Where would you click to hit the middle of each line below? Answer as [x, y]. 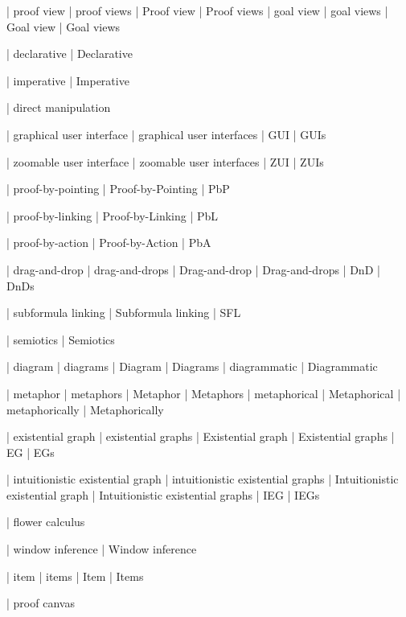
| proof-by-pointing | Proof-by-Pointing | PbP [118, 189]
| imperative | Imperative [68, 80]
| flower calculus [46, 522]
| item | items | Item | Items [75, 576]
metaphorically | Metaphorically [85, 409]
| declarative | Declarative [70, 53]
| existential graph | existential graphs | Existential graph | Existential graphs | [201, 436]
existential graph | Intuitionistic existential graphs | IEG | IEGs [163, 494]
